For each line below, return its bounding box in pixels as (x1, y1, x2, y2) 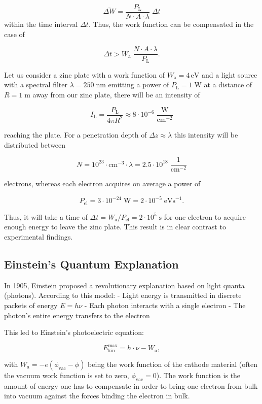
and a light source (201, 69, 257, 80)
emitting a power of (108, 79, 169, 90)
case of (4, 28, 25, 39)
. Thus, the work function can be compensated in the (88, 19, 254, 29)
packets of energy (4, 299, 58, 310)
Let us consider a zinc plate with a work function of (4, 69, 165, 80)
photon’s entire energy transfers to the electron (4, 310, 150, 320)
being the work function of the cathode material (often (88, 358, 258, 369)
